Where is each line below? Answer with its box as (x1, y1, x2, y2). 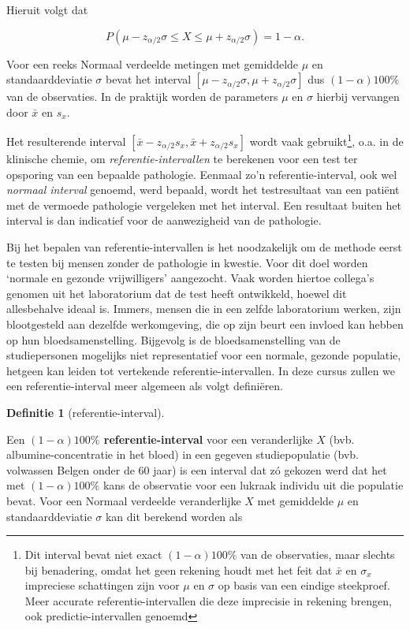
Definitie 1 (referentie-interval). (6, 404, 165, 420)
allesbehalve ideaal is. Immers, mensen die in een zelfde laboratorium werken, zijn (6, 300, 401, 317)
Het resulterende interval (6, 133, 126, 150)
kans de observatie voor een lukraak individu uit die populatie (102, 477, 404, 493)
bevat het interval (105, 71, 192, 87)
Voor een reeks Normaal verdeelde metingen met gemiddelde (6, 55, 299, 72)
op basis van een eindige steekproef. (218, 577, 390, 594)
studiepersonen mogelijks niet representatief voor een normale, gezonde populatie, (6, 347, 401, 363)
